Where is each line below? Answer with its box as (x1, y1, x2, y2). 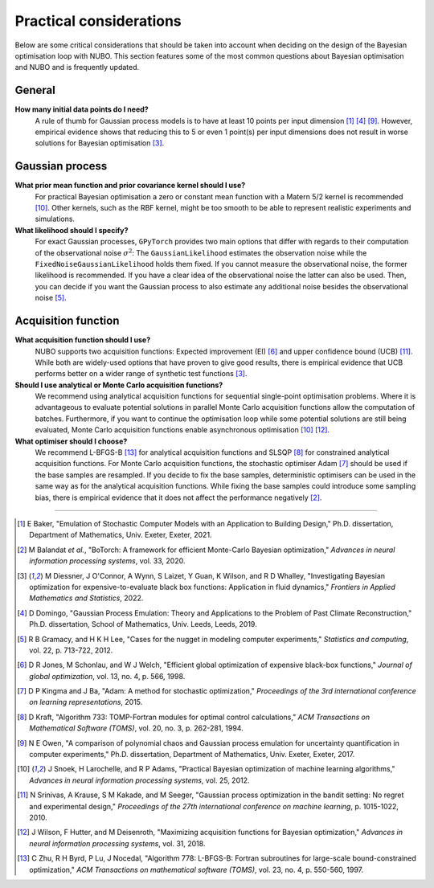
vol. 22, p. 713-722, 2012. (29, 645, 113, 655)
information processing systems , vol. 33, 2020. (29, 556, 186, 566)
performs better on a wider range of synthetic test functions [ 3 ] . (35, 369, 248, 379)
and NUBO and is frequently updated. (14, 63, 140, 72)
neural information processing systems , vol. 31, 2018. (29, 838, 206, 848)
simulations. (35, 214, 76, 224)
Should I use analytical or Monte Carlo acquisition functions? (14, 380, 223, 390)
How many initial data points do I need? (14, 104, 149, 114)
